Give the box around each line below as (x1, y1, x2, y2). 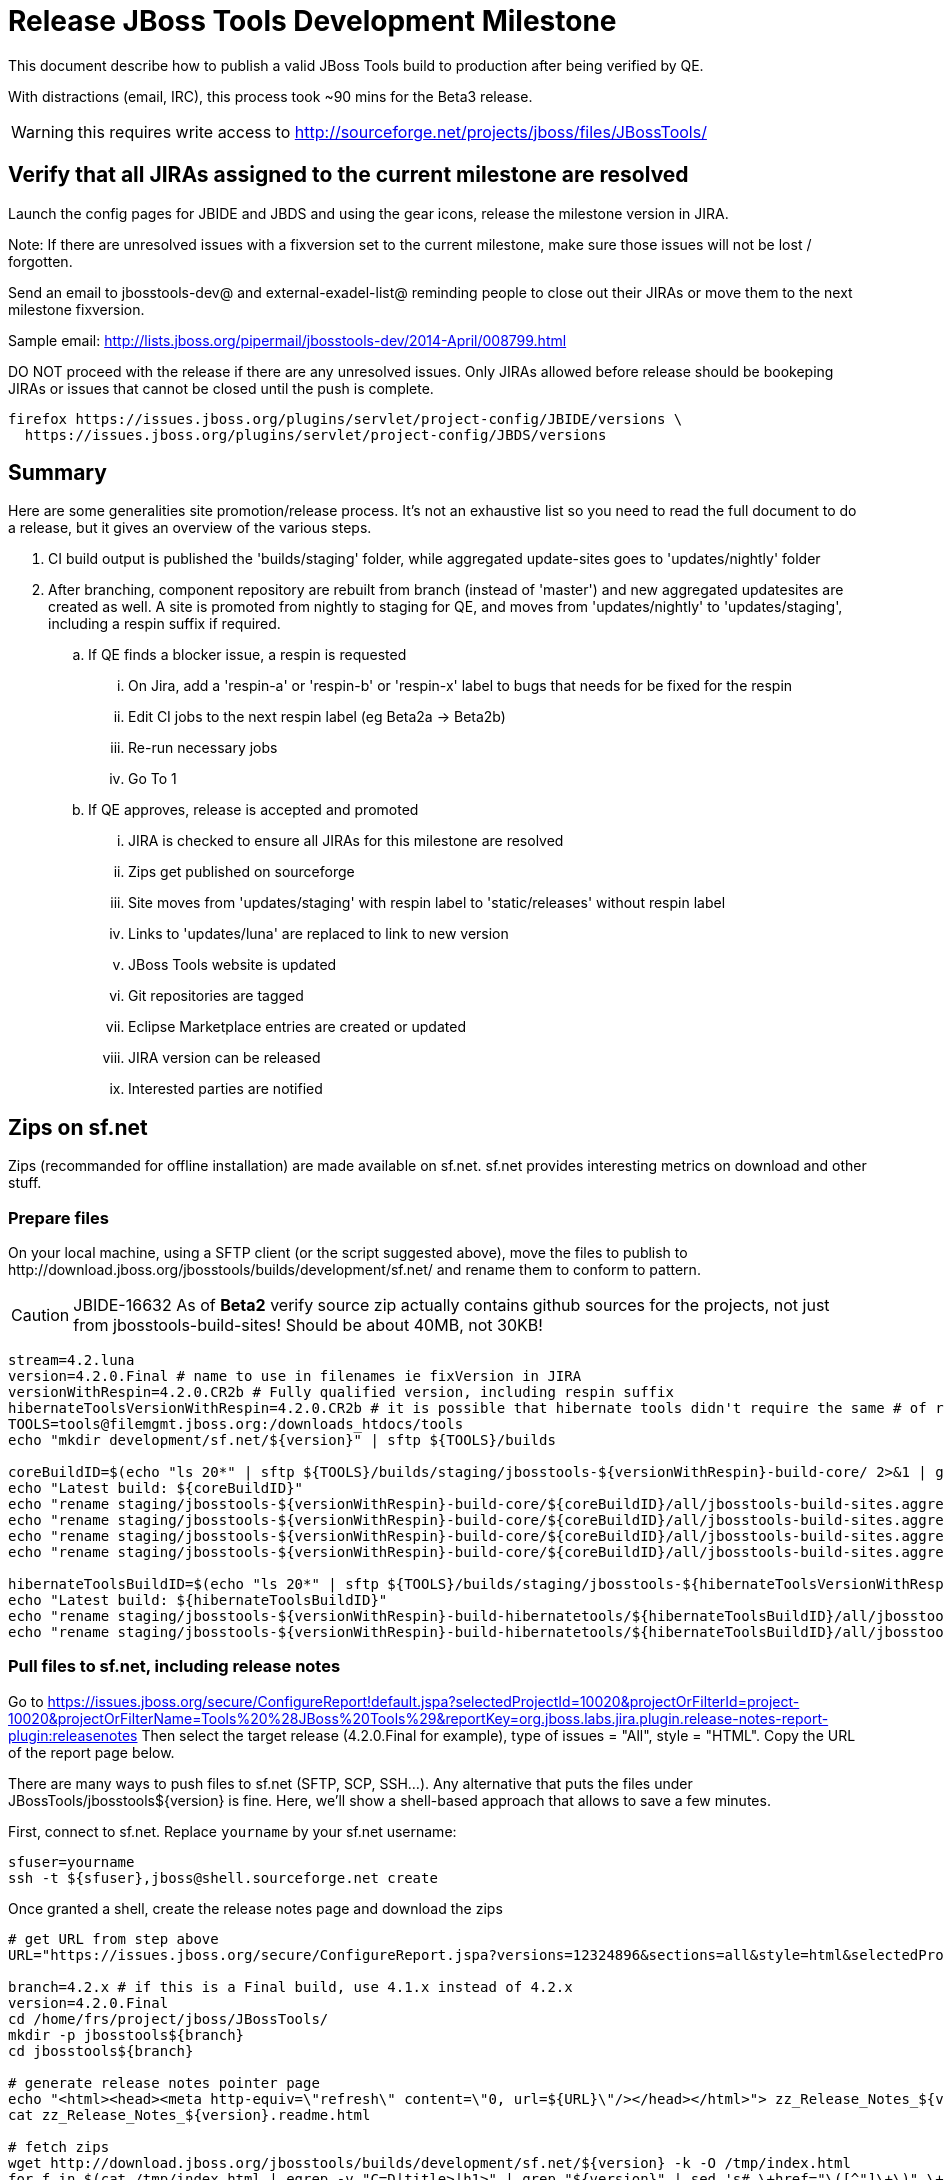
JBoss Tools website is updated (128, 956, 337, 974)
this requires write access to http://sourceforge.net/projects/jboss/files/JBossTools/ (77, 121, 707, 142)
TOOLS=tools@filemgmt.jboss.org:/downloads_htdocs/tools (8, 1416, 464, 1433)
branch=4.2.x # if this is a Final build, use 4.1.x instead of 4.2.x (8, 1978, 573, 1995)
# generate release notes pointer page (8, 2074, 320, 2091)
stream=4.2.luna (8, 1352, 135, 1369)
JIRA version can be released (128, 1049, 321, 1067)
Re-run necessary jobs (128, 739, 278, 757)
